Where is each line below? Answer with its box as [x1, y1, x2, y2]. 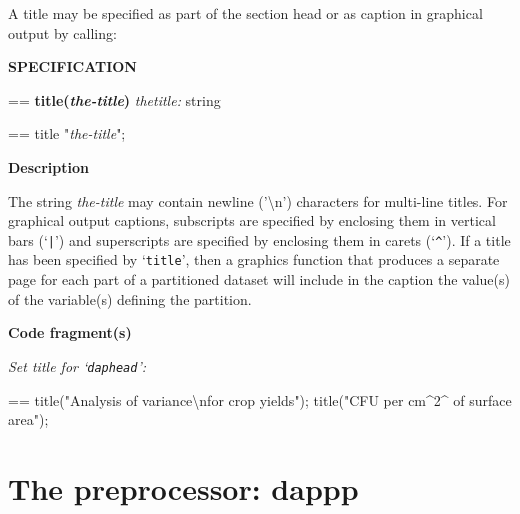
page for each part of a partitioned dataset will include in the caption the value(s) [8, 269, 510, 290]
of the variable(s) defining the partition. [8, 288, 252, 309]
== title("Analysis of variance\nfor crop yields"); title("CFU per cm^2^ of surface [8, 389, 512, 410]
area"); [8, 409, 49, 430]
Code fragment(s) [8, 322, 132, 343]
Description [8, 156, 90, 177]
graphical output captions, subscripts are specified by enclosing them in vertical [8, 210, 496, 231]
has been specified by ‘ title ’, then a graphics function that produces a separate [8, 249, 500, 270]
